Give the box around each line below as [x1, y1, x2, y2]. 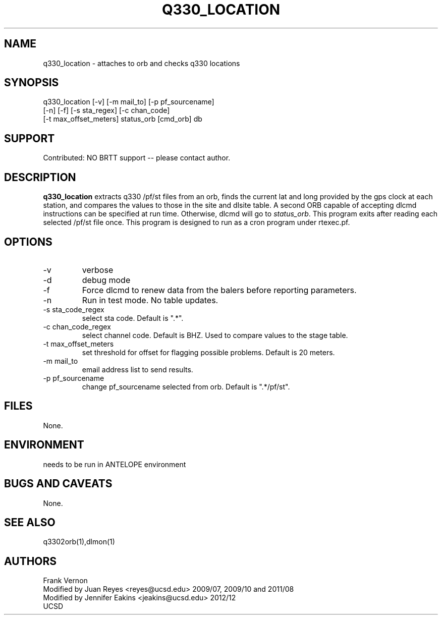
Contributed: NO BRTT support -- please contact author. [43, 153, 231, 162]
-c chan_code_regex [43, 322, 111, 331]
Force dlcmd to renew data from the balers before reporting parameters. [82, 285, 357, 295]
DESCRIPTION [4, 171, 76, 184]
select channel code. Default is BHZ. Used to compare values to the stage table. [82, 330, 348, 340]
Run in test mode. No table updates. [82, 295, 218, 305]
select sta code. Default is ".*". [82, 313, 184, 322]
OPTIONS [4, 235, 52, 248]
